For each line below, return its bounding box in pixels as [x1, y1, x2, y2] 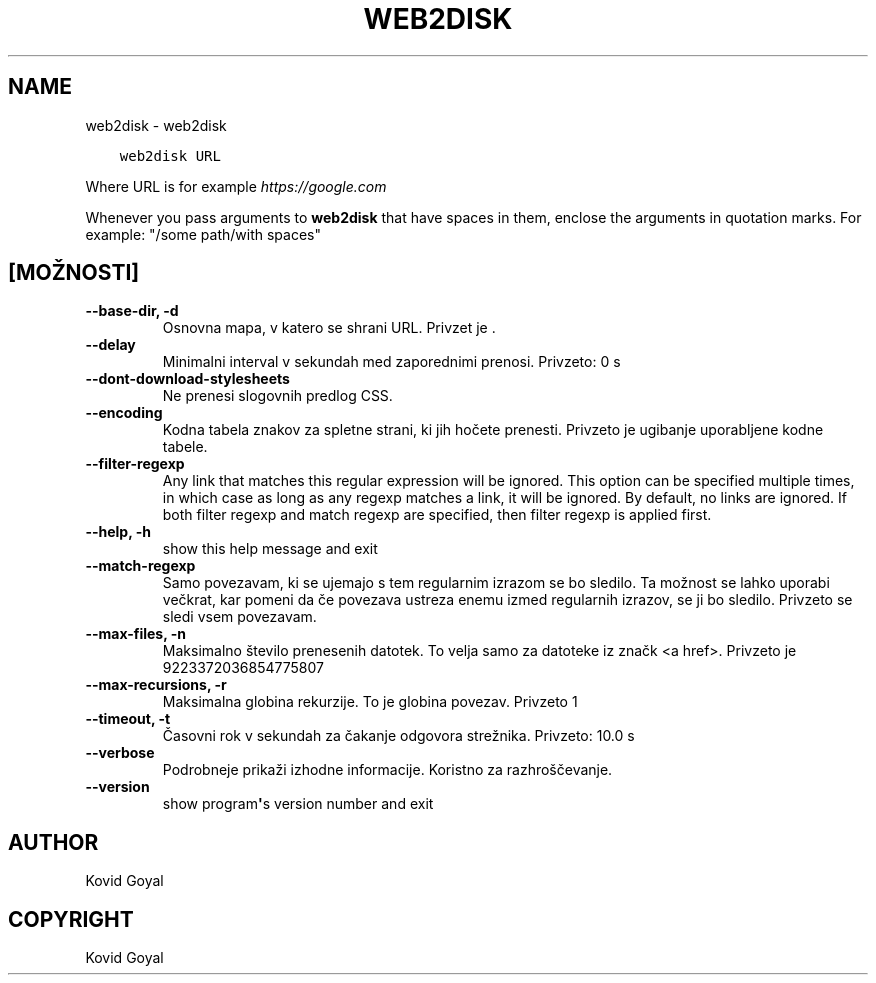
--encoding [85, 404, 163, 422]
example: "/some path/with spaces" [85, 225, 321, 243]
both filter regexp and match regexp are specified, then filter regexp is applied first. [162, 506, 712, 524]
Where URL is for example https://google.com [85, 177, 387, 195]
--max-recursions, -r [85, 676, 227, 694]
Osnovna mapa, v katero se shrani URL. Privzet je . [162, 319, 496, 337]
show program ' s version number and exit [162, 795, 434, 813]
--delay [85, 336, 136, 354]
